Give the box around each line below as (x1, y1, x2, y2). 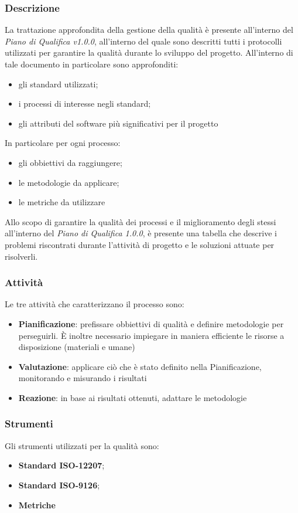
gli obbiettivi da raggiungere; (18, 156, 122, 168)
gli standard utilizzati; (18, 77, 98, 90)
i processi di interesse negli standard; (18, 97, 151, 110)
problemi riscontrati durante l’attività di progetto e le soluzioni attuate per (5, 238, 275, 250)
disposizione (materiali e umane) (18, 341, 135, 353)
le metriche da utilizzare (18, 196, 105, 208)
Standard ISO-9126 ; (18, 478, 100, 491)
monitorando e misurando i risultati (18, 372, 147, 384)
